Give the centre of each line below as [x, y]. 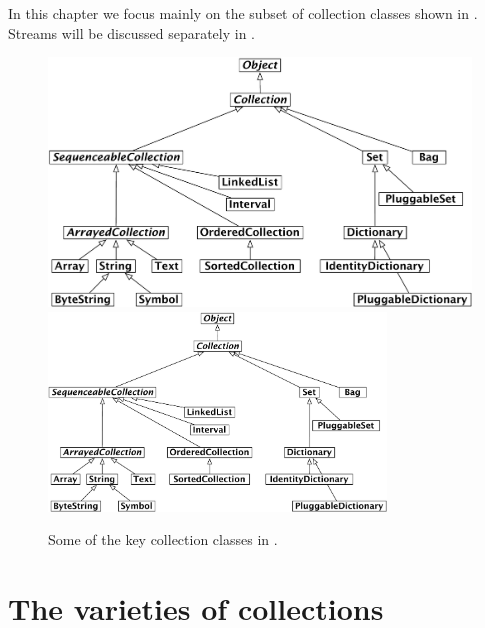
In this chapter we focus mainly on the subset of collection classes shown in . [243, 13]
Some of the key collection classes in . [163, 539]
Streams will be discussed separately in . [132, 32]
